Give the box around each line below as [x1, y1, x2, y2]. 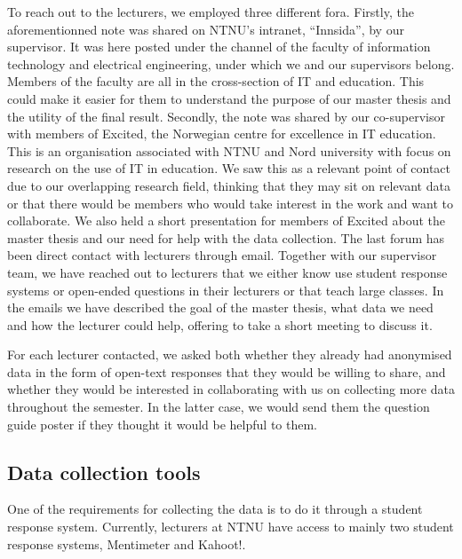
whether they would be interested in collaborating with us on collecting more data [7, 380, 455, 398]
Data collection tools [7, 458, 201, 485]
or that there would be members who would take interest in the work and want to [7, 193, 453, 212]
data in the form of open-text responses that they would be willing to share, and [7, 362, 446, 381]
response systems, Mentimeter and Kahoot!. [7, 534, 246, 553]
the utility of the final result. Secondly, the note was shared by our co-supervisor [7, 106, 445, 125]
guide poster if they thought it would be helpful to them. [7, 414, 317, 433]
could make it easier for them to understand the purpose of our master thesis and [7, 89, 451, 107]
